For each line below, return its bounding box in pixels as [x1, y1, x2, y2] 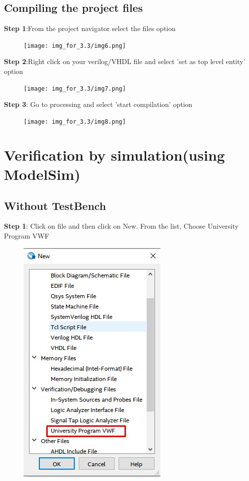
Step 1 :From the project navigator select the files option [4, 23, 176, 34]
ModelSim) [4, 164, 81, 184]
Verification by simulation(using [4, 144, 225, 165]
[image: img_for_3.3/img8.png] [24, 118, 126, 125]
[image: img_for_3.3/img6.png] [24, 42, 126, 49]
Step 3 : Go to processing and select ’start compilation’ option [4, 99, 192, 109]
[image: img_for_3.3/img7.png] [24, 85, 126, 92]
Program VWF [4, 230, 49, 240]
